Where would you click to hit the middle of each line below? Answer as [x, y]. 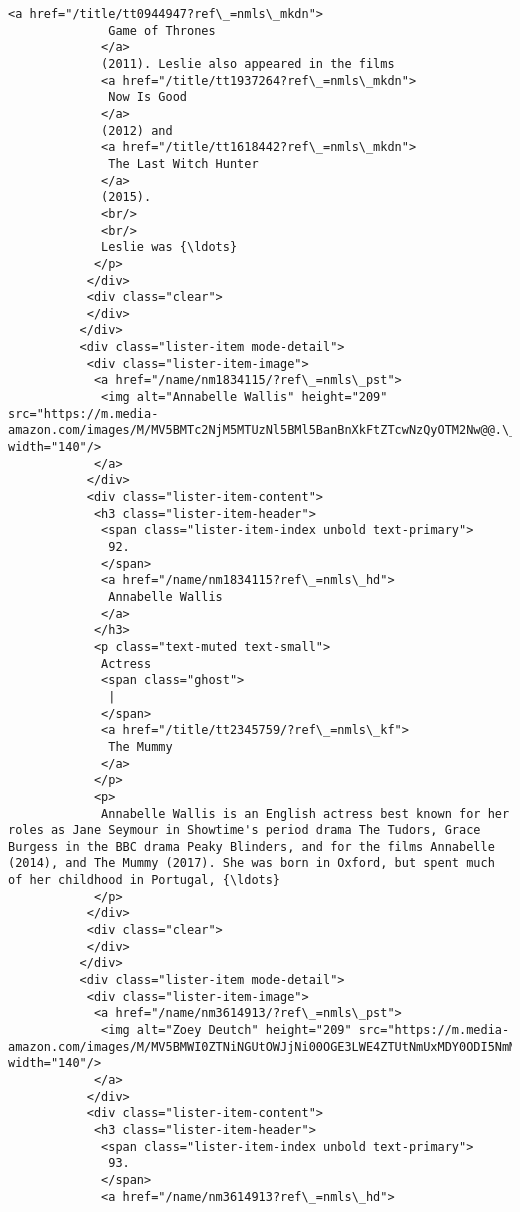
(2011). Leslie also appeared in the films [248, 63]
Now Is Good [147, 97]
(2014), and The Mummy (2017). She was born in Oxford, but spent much [251, 863]
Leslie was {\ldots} [169, 247]
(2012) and [137, 130]
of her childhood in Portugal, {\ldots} [144, 880]
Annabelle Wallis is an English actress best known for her [305, 813]
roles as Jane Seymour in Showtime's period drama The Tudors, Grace [244, 830]
